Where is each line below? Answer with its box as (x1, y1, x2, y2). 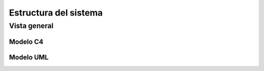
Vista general (9, 21, 54, 30)
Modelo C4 (9, 37, 44, 46)
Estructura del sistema (9, 7, 103, 18)
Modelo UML (9, 53, 49, 61)
